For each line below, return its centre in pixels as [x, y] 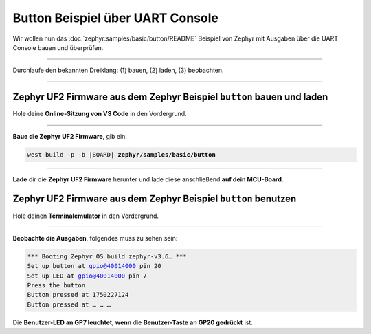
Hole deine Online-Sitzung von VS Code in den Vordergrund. [100, 114]
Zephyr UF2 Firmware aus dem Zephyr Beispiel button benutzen [155, 199]
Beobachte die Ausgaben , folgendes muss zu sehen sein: [95, 238]
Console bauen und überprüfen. [58, 47]
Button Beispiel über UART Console [116, 18]
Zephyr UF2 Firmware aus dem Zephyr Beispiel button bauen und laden [170, 97]
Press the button [56, 286]
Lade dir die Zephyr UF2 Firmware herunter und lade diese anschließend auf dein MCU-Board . [148, 179]
